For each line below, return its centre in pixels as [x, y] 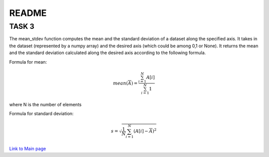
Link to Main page [28, 149]
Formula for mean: [28, 62]
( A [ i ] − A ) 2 [145, 131]
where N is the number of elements [45, 105]
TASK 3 [22, 26]
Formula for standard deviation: [42, 114]
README [28, 13]
